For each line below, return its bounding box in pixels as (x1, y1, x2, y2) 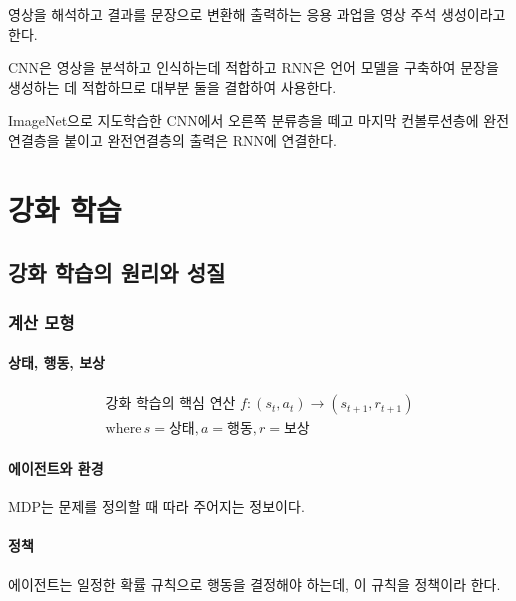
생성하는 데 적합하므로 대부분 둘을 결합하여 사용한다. (8, 76, 337, 97)
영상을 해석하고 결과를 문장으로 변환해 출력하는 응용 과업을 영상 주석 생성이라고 (8, 4, 506, 24)
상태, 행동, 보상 (8, 352, 105, 373)
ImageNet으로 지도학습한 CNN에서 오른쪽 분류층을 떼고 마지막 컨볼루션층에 (8, 110, 479, 131)
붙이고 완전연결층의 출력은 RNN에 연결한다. (64, 129, 337, 150)
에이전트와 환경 (8, 458, 104, 479)
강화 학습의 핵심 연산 (105, 397, 236, 412)
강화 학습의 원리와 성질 (8, 257, 226, 288)
